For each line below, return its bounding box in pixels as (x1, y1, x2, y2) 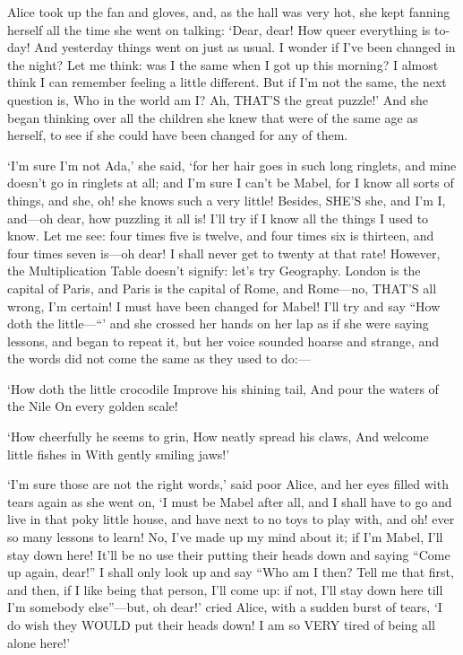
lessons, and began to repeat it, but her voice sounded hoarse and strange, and (7, 331, 440, 350)
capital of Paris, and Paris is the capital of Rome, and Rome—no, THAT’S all (7, 278, 437, 297)
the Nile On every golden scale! (7, 397, 178, 415)
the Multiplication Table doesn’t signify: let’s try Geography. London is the (7, 261, 421, 280)
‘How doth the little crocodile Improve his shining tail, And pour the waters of (7, 379, 439, 397)
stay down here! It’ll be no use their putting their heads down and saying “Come (7, 545, 450, 563)
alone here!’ (7, 633, 71, 651)
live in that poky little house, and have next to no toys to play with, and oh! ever (7, 510, 455, 528)
